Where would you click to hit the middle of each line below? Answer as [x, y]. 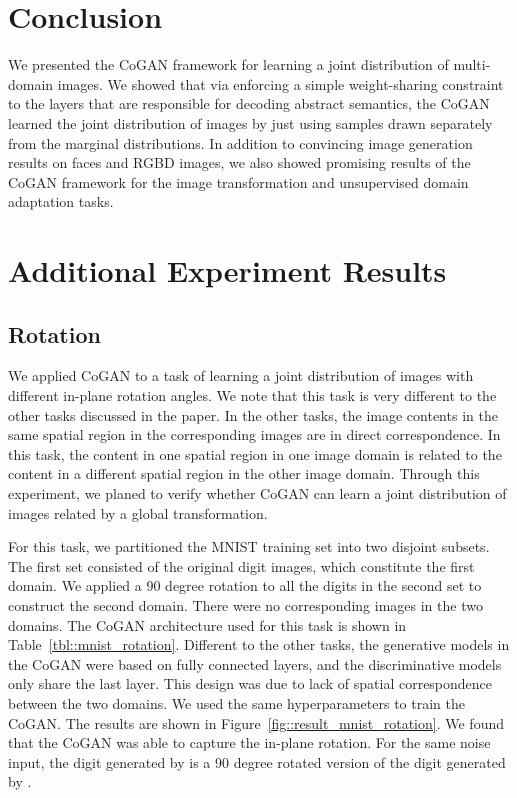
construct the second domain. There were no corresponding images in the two [245, 604]
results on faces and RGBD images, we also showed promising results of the [239, 162]
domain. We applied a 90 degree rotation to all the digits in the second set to [245, 585]
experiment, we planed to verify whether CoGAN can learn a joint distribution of [257, 493]
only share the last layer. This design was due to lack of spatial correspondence [250, 683]
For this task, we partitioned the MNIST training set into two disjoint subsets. [249, 546]
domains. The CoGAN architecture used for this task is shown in [207, 624]
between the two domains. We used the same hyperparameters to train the [236, 702]
